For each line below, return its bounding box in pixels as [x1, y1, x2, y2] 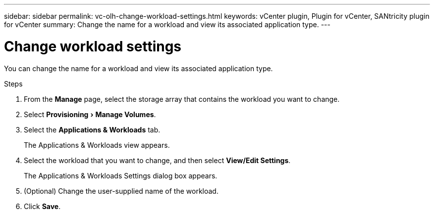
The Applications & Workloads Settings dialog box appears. [24, 171, 217, 180]
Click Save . [24, 202, 61, 211]
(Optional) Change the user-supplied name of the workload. [24, 186, 218, 195]
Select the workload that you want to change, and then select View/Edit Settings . [24, 156, 291, 165]
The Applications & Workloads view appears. [24, 140, 170, 149]
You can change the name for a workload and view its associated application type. [4, 64, 273, 73]
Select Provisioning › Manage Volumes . [24, 110, 156, 119]
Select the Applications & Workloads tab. [24, 125, 161, 134]
